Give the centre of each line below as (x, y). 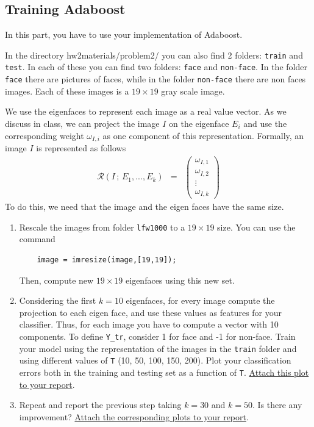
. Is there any (277, 405)
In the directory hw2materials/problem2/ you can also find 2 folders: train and (154, 55)
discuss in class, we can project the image (82, 123)
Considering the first (58, 300)
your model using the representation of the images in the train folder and (158, 348)
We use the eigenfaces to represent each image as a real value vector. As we (146, 111)
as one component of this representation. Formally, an (203, 135)
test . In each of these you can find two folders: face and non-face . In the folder (156, 67)
